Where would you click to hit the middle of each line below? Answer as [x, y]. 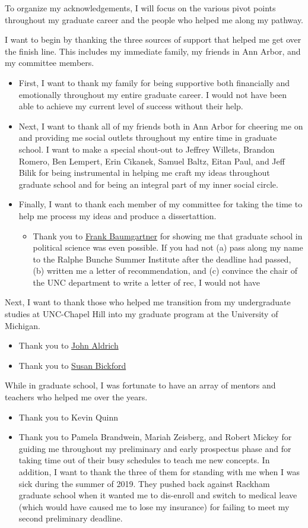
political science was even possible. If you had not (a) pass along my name [168, 247]
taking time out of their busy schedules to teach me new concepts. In [144, 460]
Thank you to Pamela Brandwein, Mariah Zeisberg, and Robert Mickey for [155, 437]
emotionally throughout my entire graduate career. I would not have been [153, 94]
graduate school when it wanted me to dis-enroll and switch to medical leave [158, 495]
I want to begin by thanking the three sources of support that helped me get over [153, 39]
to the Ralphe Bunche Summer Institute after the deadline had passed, [162, 259]
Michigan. [23, 325]
